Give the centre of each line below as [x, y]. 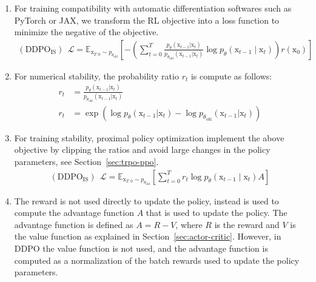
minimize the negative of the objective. [86, 32]
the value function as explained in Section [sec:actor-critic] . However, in [148, 236]
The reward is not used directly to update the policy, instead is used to [146, 200]
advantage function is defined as [74, 224]
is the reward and [247, 224]
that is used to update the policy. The [217, 213]
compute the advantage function [74, 213]
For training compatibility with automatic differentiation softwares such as [153, 8]
